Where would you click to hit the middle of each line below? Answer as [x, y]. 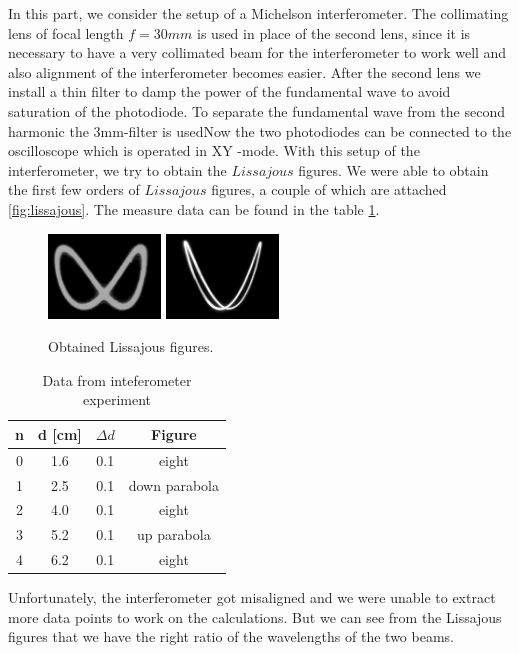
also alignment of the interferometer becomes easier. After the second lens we [244, 71]
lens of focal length [66, 32]
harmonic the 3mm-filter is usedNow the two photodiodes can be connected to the [260, 130]
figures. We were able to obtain [393, 169]
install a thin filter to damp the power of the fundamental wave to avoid [229, 91]
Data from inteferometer [117, 379]
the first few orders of [74, 189]
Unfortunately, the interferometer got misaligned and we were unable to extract [252, 597]
